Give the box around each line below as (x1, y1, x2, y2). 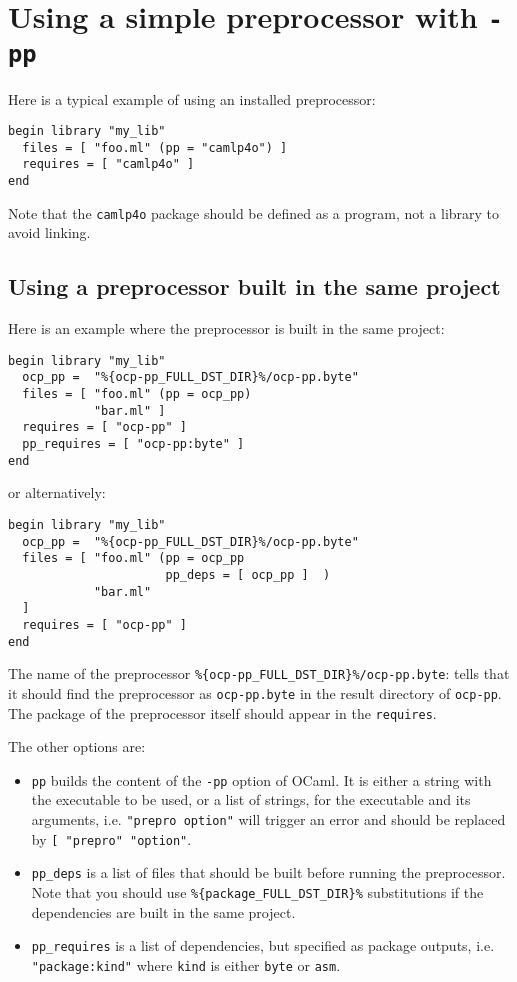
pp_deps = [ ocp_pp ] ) (165, 567, 331, 582)
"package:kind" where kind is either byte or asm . (31, 954, 341, 975)
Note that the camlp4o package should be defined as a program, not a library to (8, 202, 500, 223)
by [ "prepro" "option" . (31, 828, 192, 849)
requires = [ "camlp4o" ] (22, 157, 195, 172)
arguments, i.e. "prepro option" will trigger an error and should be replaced (31, 809, 506, 830)
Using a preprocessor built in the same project (8, 271, 501, 302)
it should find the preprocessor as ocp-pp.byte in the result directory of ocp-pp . (8, 682, 502, 703)
